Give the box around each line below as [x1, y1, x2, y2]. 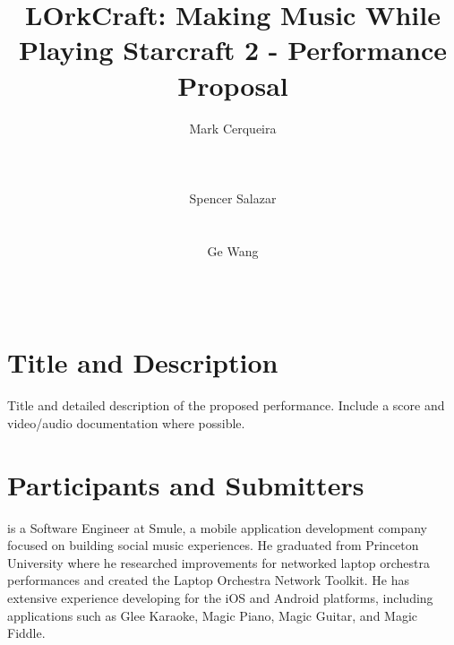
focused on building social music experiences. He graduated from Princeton [7, 536, 419, 555]
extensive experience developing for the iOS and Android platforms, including [7, 589, 433, 607]
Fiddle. [7, 623, 46, 642]
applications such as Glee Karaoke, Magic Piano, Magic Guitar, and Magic [7, 606, 418, 624]
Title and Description [7, 344, 278, 381]
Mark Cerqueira [189, 118, 277, 137]
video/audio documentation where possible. [7, 413, 245, 432]
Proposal [177, 66, 288, 103]
